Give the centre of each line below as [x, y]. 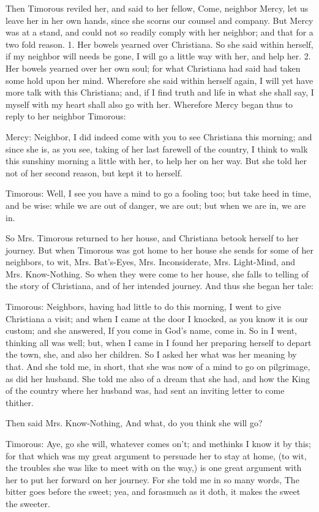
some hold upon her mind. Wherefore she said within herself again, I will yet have [159, 80]
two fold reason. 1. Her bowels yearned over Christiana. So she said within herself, [159, 44]
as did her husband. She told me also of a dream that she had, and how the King [158, 378]
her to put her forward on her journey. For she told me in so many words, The [152, 479]
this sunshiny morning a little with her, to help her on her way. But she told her [156, 161]
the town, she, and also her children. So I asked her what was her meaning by [151, 354]
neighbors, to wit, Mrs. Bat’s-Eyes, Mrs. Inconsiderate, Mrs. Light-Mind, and [151, 262]
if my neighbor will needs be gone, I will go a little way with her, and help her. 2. [158, 56]
